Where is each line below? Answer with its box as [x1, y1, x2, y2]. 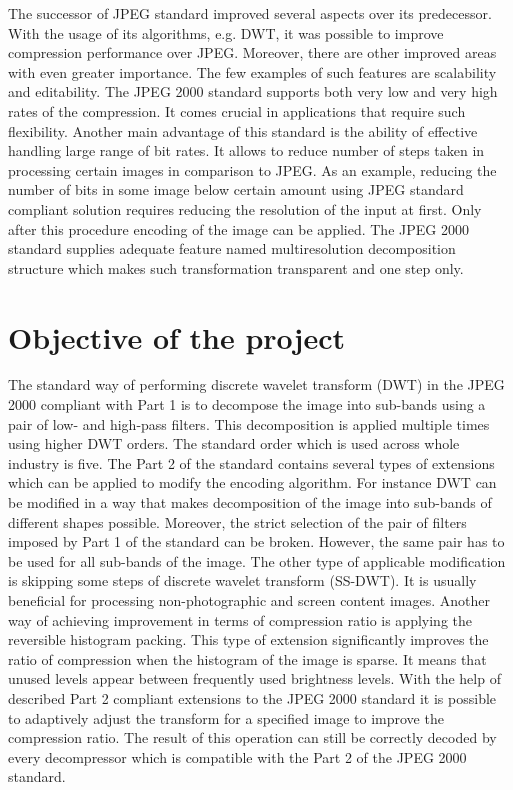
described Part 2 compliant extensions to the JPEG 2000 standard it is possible [8, 687, 497, 708]
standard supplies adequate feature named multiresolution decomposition [8, 238, 456, 259]
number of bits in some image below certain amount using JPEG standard [8, 179, 464, 200]
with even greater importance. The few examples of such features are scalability [8, 61, 497, 82]
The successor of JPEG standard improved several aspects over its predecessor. [8, 3, 492, 23]
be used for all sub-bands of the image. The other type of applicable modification [8, 550, 506, 571]
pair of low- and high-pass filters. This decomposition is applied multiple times [8, 413, 490, 434]
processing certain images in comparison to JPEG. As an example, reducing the [8, 159, 497, 180]
